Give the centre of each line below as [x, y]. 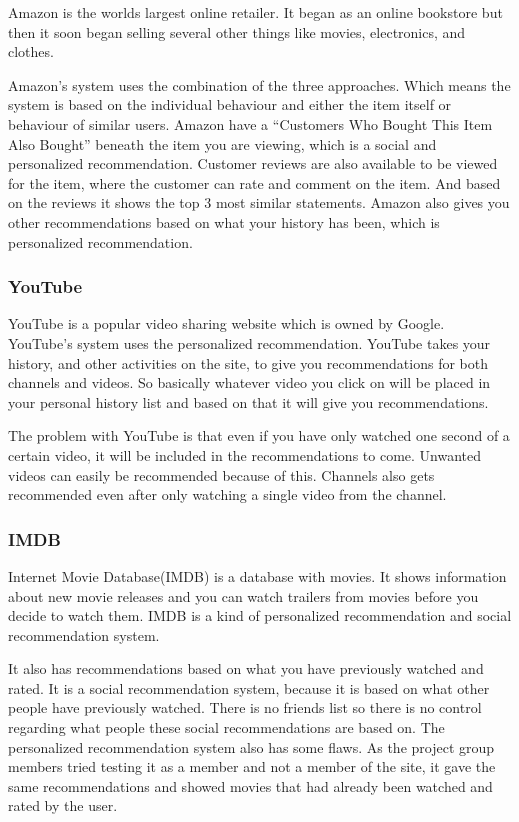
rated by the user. [63, 805]
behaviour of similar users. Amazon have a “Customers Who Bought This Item [250, 123]
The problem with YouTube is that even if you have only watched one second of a [259, 435]
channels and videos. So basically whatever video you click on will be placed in [249, 382]
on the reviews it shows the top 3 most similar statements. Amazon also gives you [259, 202]
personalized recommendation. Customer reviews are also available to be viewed [253, 163]
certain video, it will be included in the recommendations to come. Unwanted [245, 454]
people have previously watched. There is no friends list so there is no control [245, 707]
